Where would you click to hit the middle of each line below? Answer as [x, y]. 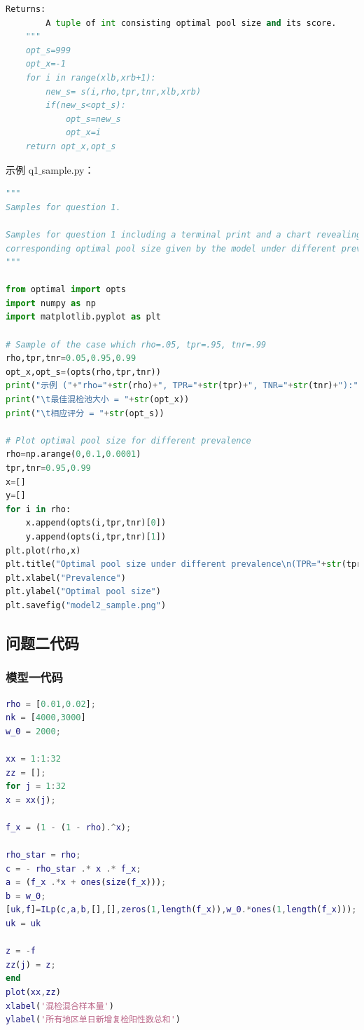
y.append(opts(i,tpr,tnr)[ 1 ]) [96, 536]
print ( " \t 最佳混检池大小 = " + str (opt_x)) [98, 400]
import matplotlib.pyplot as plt [83, 317]
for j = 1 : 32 [36, 787]
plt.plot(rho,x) [43, 550]
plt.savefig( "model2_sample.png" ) [86, 605]
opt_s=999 [48, 50]
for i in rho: [38, 509]
